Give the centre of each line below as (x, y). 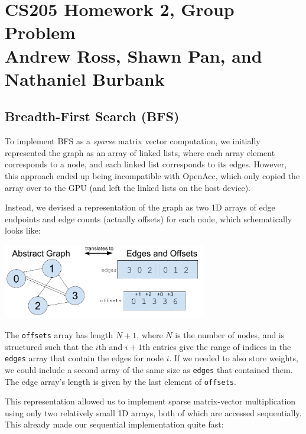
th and (110, 346)
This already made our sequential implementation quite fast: (114, 424)
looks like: (23, 230)
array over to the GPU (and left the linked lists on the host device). (128, 187)
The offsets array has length (59, 334)
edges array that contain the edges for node (84, 358)
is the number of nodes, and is (230, 334)
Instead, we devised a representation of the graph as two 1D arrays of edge (140, 207)
